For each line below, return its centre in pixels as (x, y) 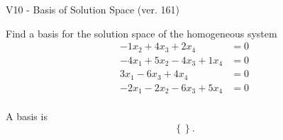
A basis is (27, 116)
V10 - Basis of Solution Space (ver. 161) (93, 9)
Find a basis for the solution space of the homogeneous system (141, 33)
